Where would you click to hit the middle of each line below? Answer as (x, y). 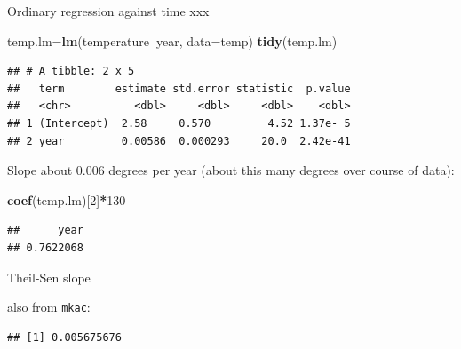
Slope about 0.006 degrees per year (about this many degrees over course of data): (231, 170)
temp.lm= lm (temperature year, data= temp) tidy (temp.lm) (172, 40)
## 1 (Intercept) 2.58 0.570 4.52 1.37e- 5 (179, 123)
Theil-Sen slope (49, 277)
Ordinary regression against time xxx (108, 11)
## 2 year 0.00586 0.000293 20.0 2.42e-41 (179, 141)
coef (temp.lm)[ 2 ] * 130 (67, 199)
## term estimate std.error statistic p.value (179, 88)
